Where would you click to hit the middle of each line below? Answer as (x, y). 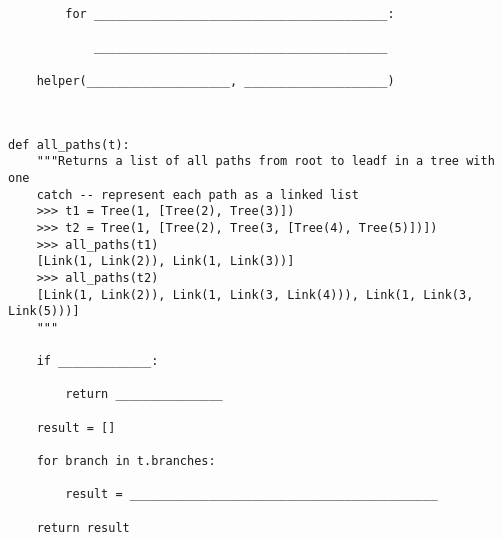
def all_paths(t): (69, 144)
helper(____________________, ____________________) (215, 80)
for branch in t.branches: (126, 461)
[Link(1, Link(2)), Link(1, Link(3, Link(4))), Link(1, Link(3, (255, 294)
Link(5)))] (44, 311)
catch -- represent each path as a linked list (197, 194)
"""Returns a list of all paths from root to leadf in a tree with (265, 161)
